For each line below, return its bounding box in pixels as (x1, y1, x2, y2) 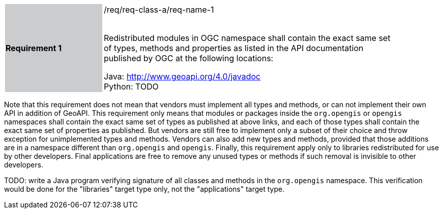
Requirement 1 (6, 43, 62, 53)
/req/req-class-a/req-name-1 (104, 5, 214, 15)
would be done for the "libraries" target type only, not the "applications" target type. (4, 185, 285, 193)
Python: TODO (104, 81, 159, 92)
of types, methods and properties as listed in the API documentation (104, 43, 364, 53)
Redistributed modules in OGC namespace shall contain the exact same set (104, 33, 390, 43)
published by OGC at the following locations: (104, 53, 273, 63)
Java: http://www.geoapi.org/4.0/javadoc (104, 71, 261, 81)
